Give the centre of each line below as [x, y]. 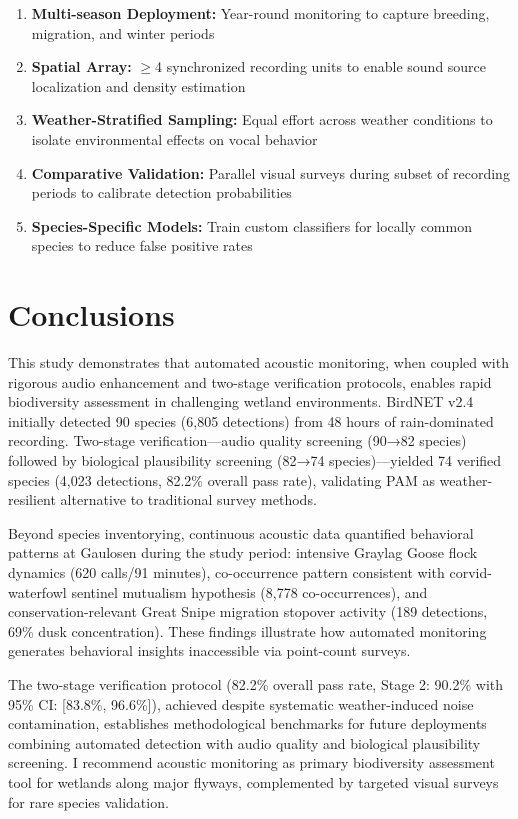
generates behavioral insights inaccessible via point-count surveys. [209, 650]
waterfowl [37, 591]
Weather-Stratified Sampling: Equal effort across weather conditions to [262, 119]
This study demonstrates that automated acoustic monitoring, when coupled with [258, 362]
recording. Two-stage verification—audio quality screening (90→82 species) [237, 440]
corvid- [470, 572]
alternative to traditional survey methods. [188, 499]
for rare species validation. [88, 801]
